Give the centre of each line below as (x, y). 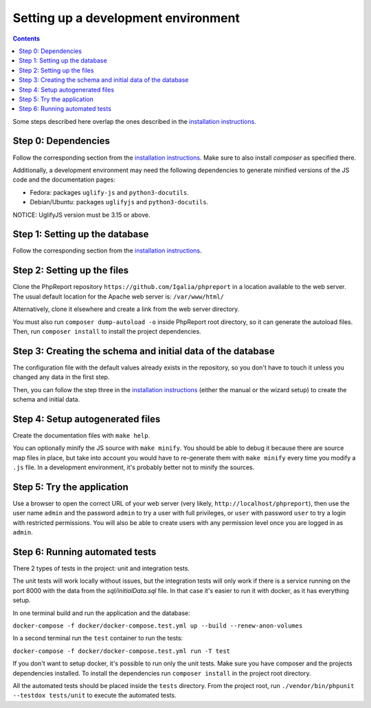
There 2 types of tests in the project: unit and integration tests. (101, 568)
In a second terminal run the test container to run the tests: (98, 638)
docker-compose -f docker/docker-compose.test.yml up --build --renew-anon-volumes (158, 626)
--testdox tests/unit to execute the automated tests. (94, 696)
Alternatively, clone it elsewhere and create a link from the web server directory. (126, 309)
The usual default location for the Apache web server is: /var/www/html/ (119, 297)
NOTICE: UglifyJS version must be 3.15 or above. (81, 215)
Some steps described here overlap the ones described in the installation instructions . (135, 121)
